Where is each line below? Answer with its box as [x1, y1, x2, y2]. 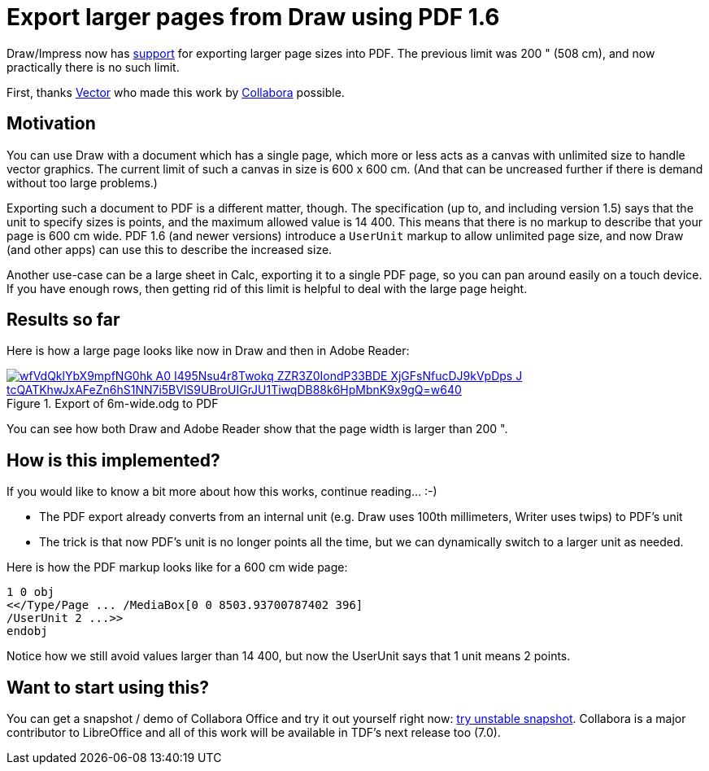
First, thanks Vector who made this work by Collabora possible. [7, 85, 345, 99]
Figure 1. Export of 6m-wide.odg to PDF [7, 396, 219, 411]
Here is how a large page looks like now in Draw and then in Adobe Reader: [7, 344, 410, 358]
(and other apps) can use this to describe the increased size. [7, 242, 333, 256]
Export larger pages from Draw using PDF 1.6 [7, 3, 500, 31]
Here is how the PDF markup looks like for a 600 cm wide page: [7, 560, 348, 575]
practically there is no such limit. [7, 59, 180, 74]
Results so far [7, 309, 120, 331]
